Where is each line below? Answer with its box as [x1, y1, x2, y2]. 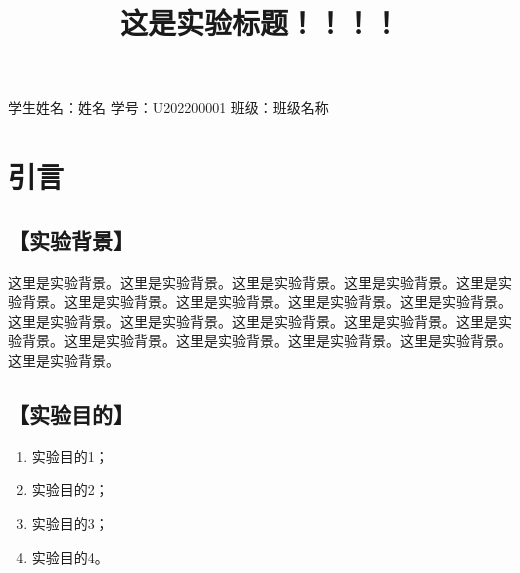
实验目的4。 [31, 546, 109, 567]
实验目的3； [31, 512, 109, 533]
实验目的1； [31, 445, 109, 466]
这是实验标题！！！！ [119, 2, 400, 43]
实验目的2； [31, 479, 109, 500]
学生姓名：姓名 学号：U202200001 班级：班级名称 [8, 97, 329, 118]
